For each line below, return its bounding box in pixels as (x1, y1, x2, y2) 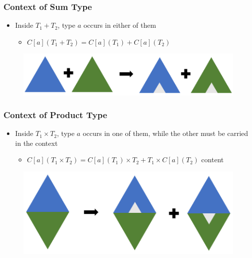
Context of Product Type (3, 108, 107, 121)
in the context (15, 137, 58, 148)
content (201, 154, 224, 165)
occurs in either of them (83, 20, 156, 30)
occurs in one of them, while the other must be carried (83, 128, 249, 138)
